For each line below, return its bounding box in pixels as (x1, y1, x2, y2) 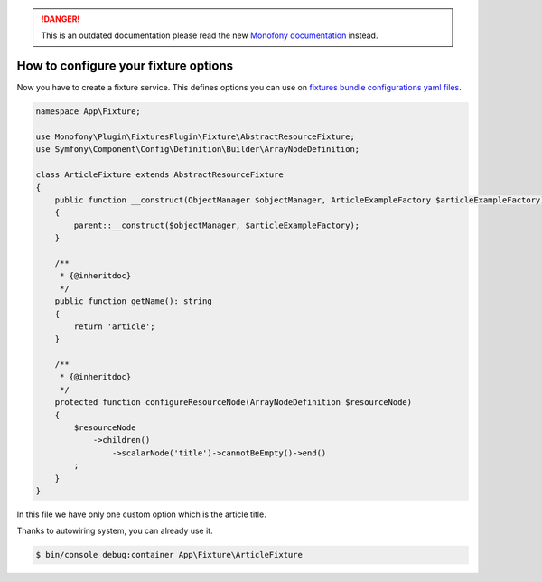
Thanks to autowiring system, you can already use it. (16, 525, 213, 537)
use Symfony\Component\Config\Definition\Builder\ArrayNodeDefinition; (35, 145, 360, 155)
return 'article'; (73, 321, 155, 332)
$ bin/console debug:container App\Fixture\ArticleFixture (35, 549, 303, 560)
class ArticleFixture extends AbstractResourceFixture (35, 170, 284, 180)
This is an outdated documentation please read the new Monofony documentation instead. (41, 30, 378, 41)
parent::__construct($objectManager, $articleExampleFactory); (73, 220, 360, 230)
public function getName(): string (54, 296, 212, 306)
